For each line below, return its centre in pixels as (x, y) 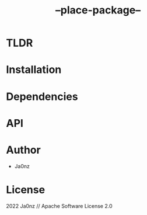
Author (23, 150)
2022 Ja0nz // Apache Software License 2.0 (59, 206)
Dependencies (42, 96)
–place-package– (98, 10)
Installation (34, 70)
